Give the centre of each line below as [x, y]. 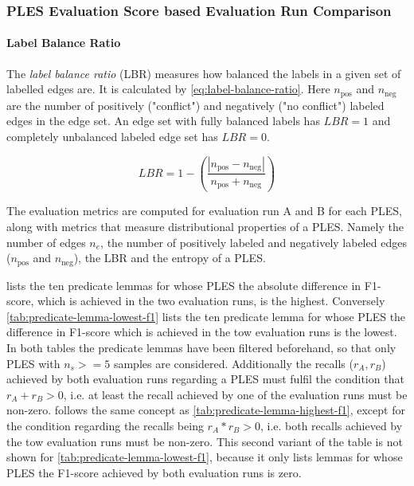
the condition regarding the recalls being [105, 425]
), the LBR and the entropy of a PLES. [170, 258]
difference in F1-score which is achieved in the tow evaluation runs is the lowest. [202, 332]
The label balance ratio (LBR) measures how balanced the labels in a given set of [204, 73]
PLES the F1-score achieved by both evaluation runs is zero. [154, 472]
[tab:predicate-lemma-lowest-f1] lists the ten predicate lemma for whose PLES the [206, 316]
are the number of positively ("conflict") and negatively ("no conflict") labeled [195, 105]
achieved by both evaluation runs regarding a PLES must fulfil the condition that [205, 379]
